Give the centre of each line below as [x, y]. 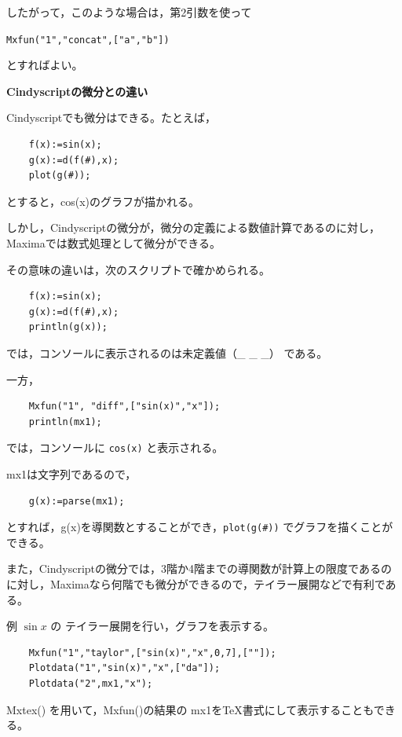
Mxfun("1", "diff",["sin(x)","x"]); [124, 407]
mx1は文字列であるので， [71, 474]
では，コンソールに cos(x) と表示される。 [115, 447]
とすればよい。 [45, 65]
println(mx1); [65, 422]
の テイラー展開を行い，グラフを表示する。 [162, 626]
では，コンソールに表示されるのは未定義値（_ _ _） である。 [167, 352]
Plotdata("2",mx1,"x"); [91, 684]
